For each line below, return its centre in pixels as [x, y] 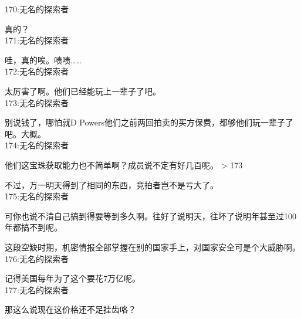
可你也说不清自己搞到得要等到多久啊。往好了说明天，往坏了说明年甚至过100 [150, 216]
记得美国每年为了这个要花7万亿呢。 [72, 278]
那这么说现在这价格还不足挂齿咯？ [70, 309]
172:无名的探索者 [37, 71]
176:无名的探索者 [37, 258]
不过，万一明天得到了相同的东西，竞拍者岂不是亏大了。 [111, 184]
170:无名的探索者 [37, 9]
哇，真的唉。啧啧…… [43, 60]
